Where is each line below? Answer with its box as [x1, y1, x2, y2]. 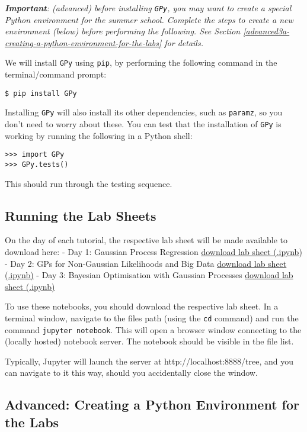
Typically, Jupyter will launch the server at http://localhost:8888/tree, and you [5, 354, 294, 367]
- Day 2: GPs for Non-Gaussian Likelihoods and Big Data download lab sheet [5, 257, 287, 269]
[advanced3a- [243, 25, 290, 37]
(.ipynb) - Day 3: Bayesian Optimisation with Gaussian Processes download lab [5, 269, 293, 281]
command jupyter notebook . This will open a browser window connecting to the [5, 323, 302, 336]
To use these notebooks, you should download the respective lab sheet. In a [5, 300, 279, 312]
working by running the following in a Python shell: [5, 129, 193, 141]
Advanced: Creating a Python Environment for [5, 395, 300, 414]
